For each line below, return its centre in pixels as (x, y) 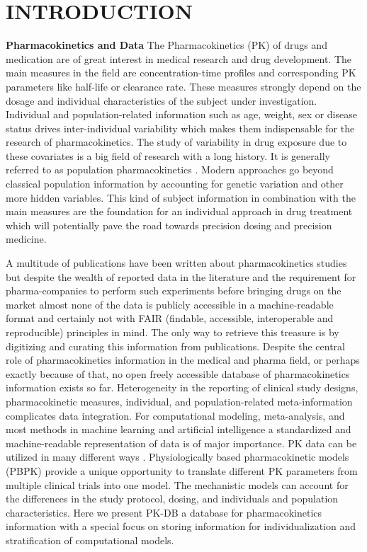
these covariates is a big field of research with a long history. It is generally (168, 155)
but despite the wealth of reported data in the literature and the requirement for (181, 276)
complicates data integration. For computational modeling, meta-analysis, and (175, 415)
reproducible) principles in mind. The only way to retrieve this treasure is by (173, 332)
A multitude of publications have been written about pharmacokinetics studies (176, 263)
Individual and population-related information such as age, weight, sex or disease (181, 114)
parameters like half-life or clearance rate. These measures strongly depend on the (183, 86)
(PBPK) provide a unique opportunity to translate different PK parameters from (182, 470)
